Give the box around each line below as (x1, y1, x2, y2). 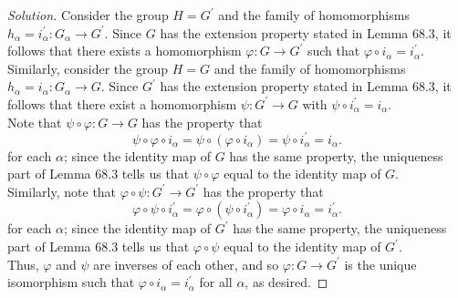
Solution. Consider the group (7, 5, 169, 24)
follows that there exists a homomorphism (7, 41, 242, 60)
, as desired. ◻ (245, 272, 328, 292)
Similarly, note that (7, 181, 117, 200)
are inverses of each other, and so (93, 254, 279, 273)
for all (199, 272, 233, 292)
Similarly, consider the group (7, 58, 169, 77)
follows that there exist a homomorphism (7, 94, 237, 113)
